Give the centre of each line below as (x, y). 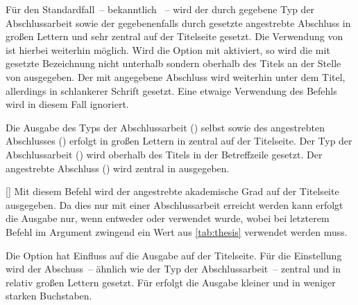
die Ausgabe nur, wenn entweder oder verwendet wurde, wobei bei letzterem (168, 218)
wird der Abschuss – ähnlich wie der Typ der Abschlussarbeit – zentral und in (173, 269)
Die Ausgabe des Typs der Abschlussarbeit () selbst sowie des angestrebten (165, 127)
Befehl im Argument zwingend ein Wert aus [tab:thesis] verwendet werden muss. (177, 231)
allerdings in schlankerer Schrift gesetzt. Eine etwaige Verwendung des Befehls (171, 90)
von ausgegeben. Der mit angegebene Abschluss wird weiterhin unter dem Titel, (176, 76)
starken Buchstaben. (49, 296)
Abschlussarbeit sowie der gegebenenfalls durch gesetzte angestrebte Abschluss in (178, 22)
